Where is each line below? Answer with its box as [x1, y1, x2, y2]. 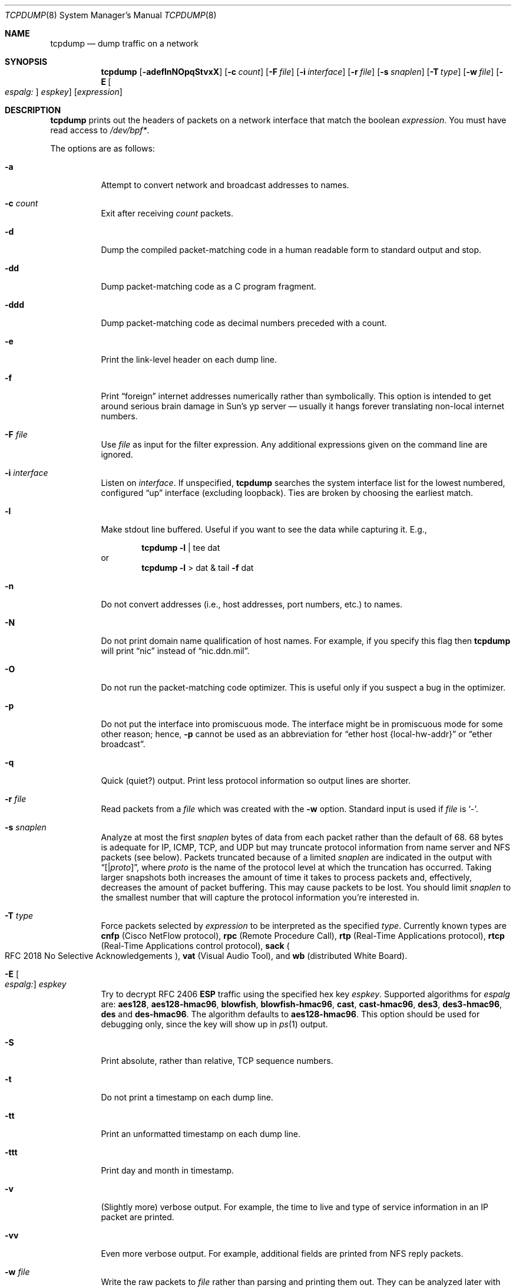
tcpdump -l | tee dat [141, 543, 220, 553]
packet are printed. [101, 1212, 174, 1222]
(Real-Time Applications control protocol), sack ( [101, 941, 290, 951]
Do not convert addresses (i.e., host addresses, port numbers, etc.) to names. [101, 599, 403, 609]
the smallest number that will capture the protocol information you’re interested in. [101, 892, 420, 902]
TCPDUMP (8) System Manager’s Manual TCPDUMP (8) [5, 10, 217, 20]
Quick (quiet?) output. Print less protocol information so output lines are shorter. [101, 776, 411, 786]
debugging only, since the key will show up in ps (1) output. [101, 1019, 328, 1029]
